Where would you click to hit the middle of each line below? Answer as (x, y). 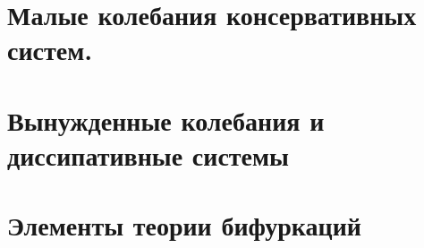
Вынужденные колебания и (166, 120)
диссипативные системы (148, 154)
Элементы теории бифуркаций (184, 225)
